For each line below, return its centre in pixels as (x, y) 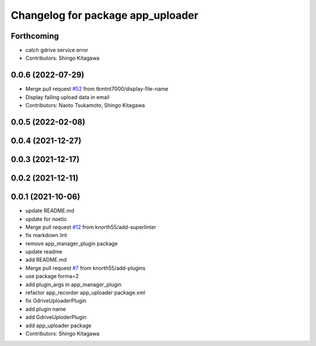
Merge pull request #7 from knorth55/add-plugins (85, 268)
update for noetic (46, 219)
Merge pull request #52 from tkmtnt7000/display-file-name (97, 89)
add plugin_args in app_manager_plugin (73, 285)
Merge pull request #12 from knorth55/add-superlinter (91, 227)
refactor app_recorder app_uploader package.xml (85, 293)
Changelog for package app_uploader (105, 15)
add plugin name (46, 309)
